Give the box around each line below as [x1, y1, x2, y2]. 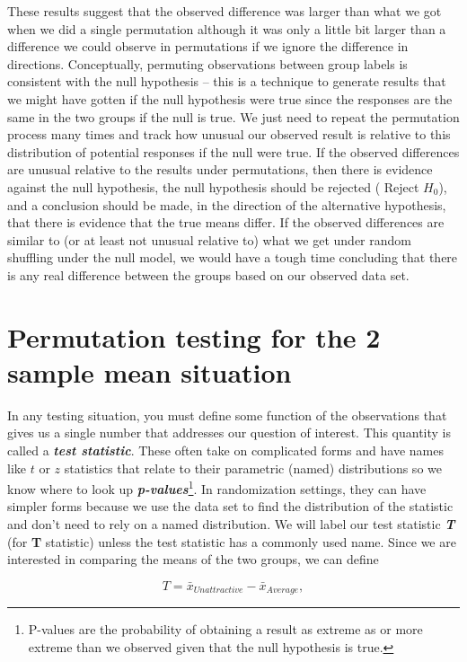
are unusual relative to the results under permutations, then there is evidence [7, 160, 433, 179]
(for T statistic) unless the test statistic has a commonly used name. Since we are [7, 532, 456, 551]
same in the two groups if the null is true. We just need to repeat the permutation [7, 107, 460, 126]
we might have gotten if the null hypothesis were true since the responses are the [7, 89, 453, 108]
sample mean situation [7, 353, 292, 390]
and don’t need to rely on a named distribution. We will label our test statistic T [7, 515, 455, 534]
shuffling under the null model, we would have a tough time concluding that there [7, 248, 458, 267]
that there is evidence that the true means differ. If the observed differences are [7, 213, 445, 232]
